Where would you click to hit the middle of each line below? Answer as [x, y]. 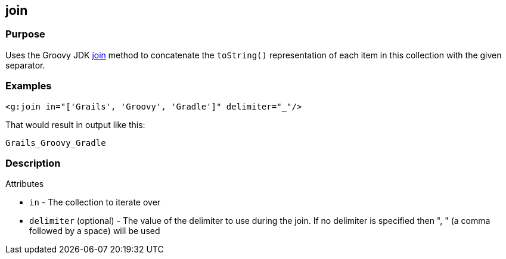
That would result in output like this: [75, 124]
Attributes [25, 184]
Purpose [25, 34]
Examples [29, 86]
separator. [25, 65]
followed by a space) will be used [95, 231]
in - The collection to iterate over [95, 202]
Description [33, 163]
